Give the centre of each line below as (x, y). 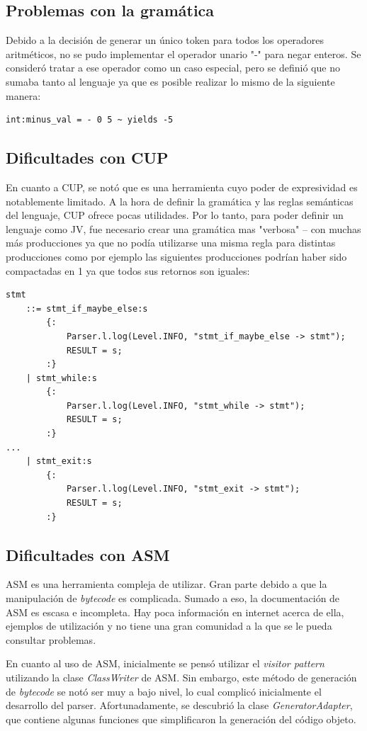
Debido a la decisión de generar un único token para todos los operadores (165, 40)
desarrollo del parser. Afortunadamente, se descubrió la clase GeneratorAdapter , (179, 705)
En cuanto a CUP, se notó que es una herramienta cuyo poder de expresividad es (182, 187)
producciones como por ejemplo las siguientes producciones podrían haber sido (176, 256)
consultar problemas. (51, 639)
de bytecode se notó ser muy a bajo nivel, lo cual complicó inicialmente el (164, 691)
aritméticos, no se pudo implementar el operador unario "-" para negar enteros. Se (183, 53)
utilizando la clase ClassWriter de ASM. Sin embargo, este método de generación (181, 677)
